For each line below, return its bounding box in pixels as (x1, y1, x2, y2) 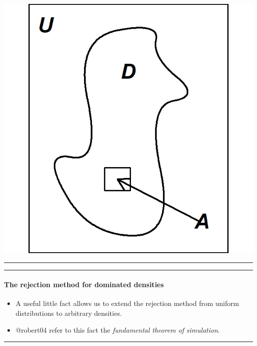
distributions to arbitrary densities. (15, 307, 122, 318)
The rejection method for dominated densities (4, 279, 164, 290)
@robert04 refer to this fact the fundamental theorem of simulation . (15, 324, 220, 335)
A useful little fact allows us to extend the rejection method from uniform (15, 298, 239, 308)
